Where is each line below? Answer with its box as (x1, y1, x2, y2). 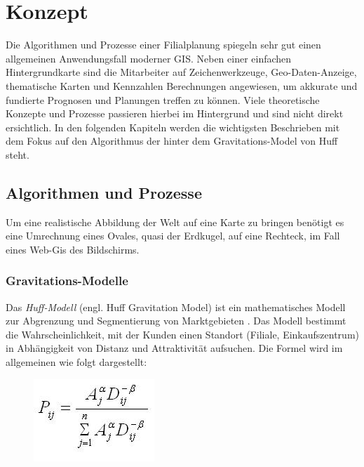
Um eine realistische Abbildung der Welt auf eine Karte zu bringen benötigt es (6, 214, 344, 229)
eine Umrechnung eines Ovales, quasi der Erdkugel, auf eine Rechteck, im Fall (6, 228, 340, 243)
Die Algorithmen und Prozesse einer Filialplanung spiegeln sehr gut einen (6, 37, 321, 52)
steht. (6, 147, 29, 162)
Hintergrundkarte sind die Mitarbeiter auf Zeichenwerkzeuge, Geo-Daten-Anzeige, (6, 65, 357, 79)
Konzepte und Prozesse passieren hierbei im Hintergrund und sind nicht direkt (6, 106, 344, 121)
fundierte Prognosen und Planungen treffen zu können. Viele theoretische (6, 92, 320, 107)
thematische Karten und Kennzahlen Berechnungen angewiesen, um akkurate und (6, 78, 358, 93)
